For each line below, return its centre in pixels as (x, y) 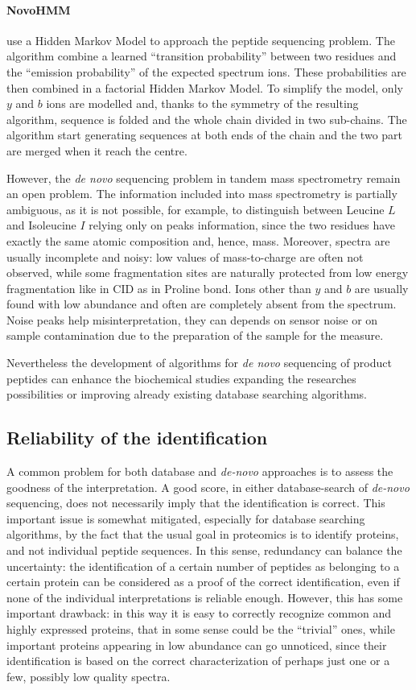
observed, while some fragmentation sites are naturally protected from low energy (208, 273)
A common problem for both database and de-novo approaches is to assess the (200, 471)
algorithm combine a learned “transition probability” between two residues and (202, 56)
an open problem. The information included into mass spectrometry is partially (202, 194)
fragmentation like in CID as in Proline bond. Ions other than (159, 288)
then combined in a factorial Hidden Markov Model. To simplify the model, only (205, 87)
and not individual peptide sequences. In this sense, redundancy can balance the (204, 550)
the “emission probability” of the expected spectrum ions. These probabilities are (206, 71)
